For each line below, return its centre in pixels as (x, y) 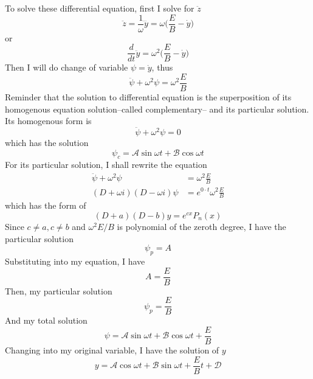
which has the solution (47, 142)
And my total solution (46, 320)
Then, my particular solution (59, 290)
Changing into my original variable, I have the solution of (112, 349)
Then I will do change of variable (67, 67)
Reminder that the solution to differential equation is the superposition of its (148, 96)
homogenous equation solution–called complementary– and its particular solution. (157, 109)
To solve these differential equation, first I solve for (100, 8)
